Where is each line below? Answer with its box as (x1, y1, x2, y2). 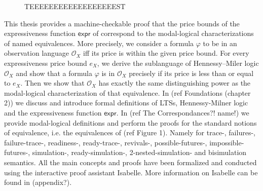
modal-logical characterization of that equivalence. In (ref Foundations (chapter (4, 87, 251, 98)
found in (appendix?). (4, 177, 72, 187)
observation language (4, 48, 69, 58)
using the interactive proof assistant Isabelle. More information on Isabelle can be (4, 167, 258, 177)
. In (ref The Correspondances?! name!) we (116, 107, 249, 118)
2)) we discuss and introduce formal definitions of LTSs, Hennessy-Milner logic (4, 97, 248, 108)
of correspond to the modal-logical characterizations (93, 28, 254, 39)
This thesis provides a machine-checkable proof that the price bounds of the (4, 18, 240, 28)
